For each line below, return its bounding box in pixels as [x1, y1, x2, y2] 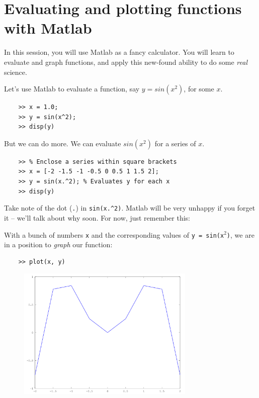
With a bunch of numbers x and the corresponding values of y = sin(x [4, 229, 224, 240]
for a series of [154, 138, 196, 148]
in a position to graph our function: [4, 239, 113, 250]
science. [4, 66, 27, 77]
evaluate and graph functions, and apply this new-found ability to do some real [4, 56, 247, 67]
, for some [184, 83, 214, 94]
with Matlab [4, 18, 92, 38]
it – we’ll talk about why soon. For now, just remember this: [4, 212, 190, 223]
